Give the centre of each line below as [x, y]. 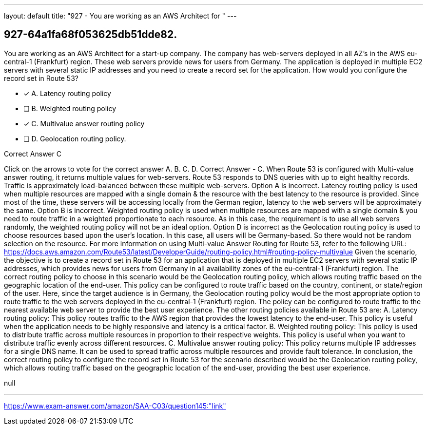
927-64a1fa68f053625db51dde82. [91, 35]
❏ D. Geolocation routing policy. [75, 138]
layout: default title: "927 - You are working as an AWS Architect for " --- [120, 16]
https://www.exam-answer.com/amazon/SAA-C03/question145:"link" [115, 406]
